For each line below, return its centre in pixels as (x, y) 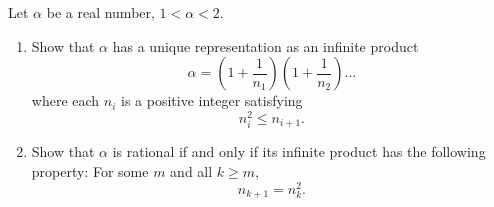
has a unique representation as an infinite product (265, 45)
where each (65, 100)
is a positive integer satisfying (212, 100)
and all (191, 170)
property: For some (90, 170)
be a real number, (100, 12)
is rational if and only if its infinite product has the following (299, 151)
